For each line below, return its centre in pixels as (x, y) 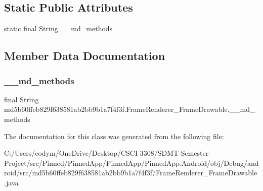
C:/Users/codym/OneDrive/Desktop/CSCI (71, 153)
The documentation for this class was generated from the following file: (114, 136)
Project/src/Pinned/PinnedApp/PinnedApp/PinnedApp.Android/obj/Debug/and (131, 163)
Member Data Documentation (85, 56)
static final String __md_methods (58, 28)
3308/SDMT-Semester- (175, 153)
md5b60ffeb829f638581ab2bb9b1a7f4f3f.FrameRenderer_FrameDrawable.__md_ (130, 109)
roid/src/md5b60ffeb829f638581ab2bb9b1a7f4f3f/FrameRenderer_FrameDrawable (131, 173)
